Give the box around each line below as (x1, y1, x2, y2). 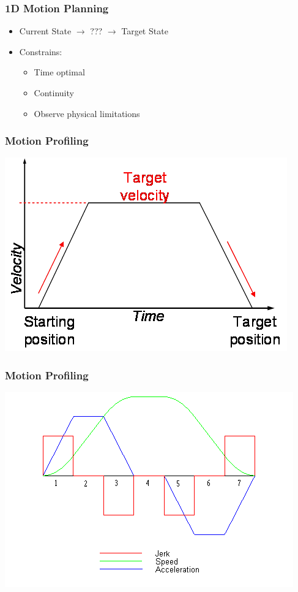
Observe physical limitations (34, 107, 140, 120)
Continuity (34, 86, 74, 99)
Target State (121, 25, 168, 37)
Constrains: (19, 45, 62, 58)
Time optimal (34, 66, 85, 78)
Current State (19, 25, 72, 37)
